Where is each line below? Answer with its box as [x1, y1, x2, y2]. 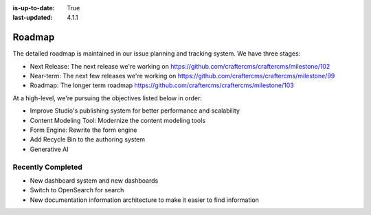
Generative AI [30, 145, 69, 153]
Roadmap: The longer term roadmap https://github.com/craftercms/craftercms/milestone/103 [30, 81, 295, 89]
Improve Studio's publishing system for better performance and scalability [30, 106, 240, 115]
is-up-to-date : [12, 4, 55, 12]
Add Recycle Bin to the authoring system [30, 135, 146, 144]
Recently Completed [12, 162, 82, 172]
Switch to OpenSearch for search [30, 186, 124, 194]
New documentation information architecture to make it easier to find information [30, 196, 259, 204]
